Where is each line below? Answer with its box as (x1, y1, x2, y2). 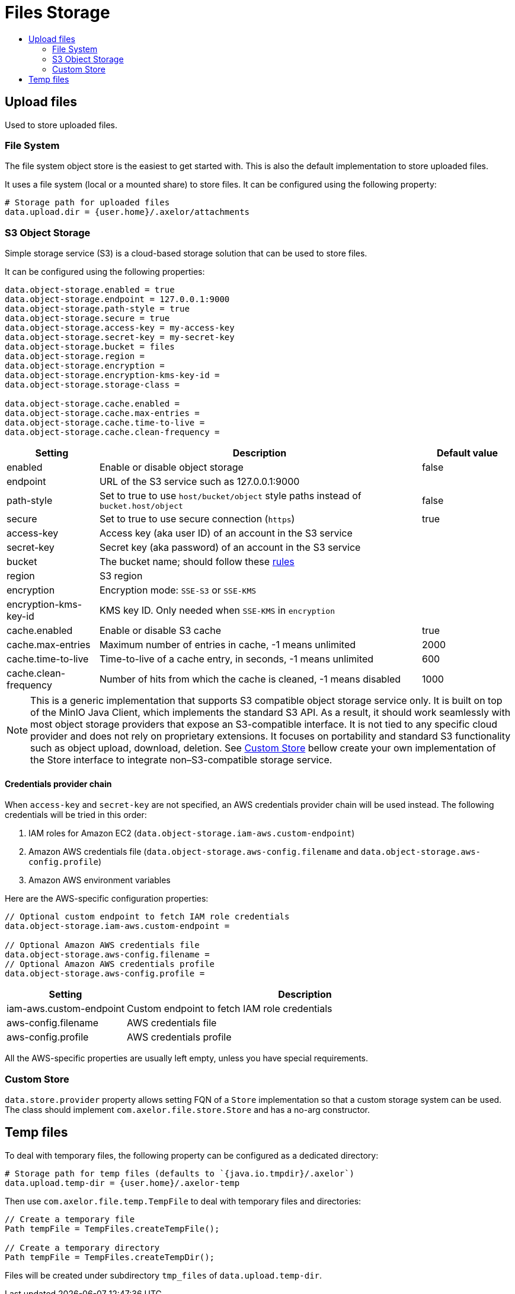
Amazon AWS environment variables (28, 875, 171, 886)
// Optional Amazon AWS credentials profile (5, 959, 215, 969)
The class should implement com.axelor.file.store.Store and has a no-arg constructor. (5, 1105, 370, 1115)
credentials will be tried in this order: (5, 810, 147, 820)
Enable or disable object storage (99, 461, 244, 474)
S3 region (99, 570, 143, 582)
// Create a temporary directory (5, 1242, 160, 1252)
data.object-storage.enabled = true (5, 285, 175, 295)
